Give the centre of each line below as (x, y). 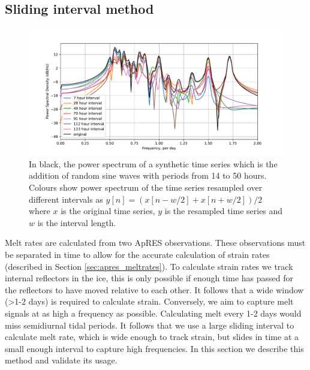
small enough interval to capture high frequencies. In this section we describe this (154, 348)
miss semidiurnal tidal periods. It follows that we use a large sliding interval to (150, 325)
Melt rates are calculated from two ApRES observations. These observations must (155, 243)
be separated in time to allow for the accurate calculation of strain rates (137, 254)
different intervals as (66, 199)
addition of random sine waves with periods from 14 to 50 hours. (148, 175)
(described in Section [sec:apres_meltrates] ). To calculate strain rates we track (149, 266)
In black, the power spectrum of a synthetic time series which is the (153, 163)
